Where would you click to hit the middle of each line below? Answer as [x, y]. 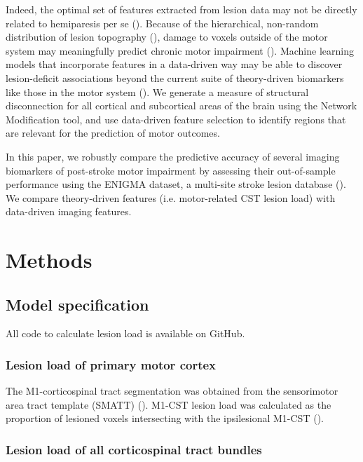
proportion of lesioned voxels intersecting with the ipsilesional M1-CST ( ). [165, 418]
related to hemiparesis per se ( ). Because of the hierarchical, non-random [162, 23]
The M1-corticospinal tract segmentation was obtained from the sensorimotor [172, 391]
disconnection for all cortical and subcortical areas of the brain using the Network [181, 106]
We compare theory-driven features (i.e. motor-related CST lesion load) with [171, 197]
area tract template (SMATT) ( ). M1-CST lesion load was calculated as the [169, 404]
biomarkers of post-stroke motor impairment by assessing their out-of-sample [171, 170]
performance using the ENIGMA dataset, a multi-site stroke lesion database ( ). [176, 184]
